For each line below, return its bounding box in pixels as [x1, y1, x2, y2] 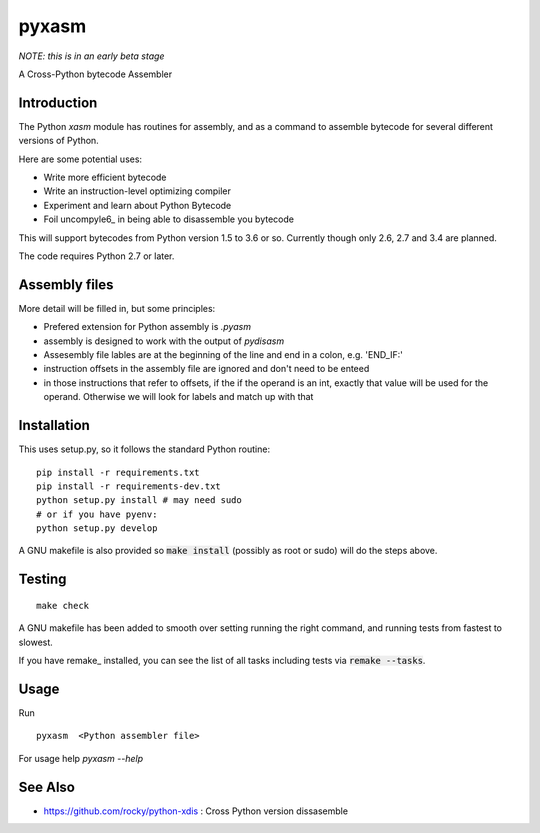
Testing [18, 571, 67, 588]
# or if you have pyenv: [36, 508, 158, 520]
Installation [18, 417, 90, 434]
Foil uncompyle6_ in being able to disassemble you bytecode [43, 213, 295, 225]
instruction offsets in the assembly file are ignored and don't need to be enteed [43, 363, 370, 375]
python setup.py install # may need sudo [36, 495, 242, 506]
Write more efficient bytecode [43, 171, 167, 184]
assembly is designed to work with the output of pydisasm [43, 335, 285, 347]
